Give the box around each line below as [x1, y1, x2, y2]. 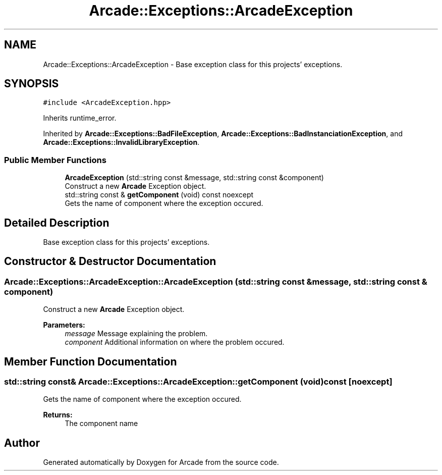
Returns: [43, 410, 73, 419]
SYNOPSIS [4, 77, 59, 90]
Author [4, 436, 40, 449]
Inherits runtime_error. [43, 114, 117, 123]
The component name [65, 419, 138, 428]
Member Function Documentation [4, 355, 177, 368]
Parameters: [43, 321, 85, 330]
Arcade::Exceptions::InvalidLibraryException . [43, 138, 200, 147]
